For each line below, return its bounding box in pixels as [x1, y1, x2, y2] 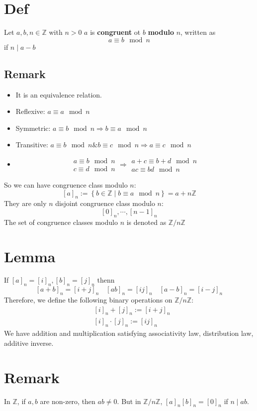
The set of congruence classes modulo [4, 216, 118, 227]
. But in [117, 396, 141, 406]
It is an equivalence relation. [15, 89, 102, 100]
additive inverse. [4, 337, 54, 348]
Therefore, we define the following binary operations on [4, 295, 172, 305]
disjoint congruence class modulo [55, 198, 155, 208]
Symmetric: [15, 122, 51, 133]
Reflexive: [15, 106, 45, 116]
